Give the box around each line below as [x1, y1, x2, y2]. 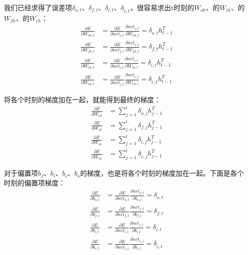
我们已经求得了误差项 [4, 2, 72, 12]
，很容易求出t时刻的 [130, 2, 194, 12]
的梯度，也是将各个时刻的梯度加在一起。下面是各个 [80, 168, 244, 178]
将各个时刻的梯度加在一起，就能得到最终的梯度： [4, 94, 161, 105]
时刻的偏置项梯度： [4, 177, 65, 187]
